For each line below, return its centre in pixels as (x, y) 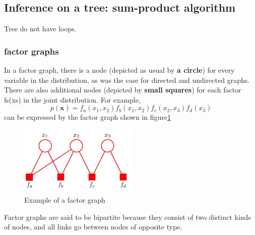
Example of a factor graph (65, 199)
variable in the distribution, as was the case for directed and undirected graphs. (127, 80)
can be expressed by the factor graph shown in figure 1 (87, 117)
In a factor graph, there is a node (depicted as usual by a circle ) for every (119, 70)
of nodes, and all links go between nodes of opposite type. (93, 227)
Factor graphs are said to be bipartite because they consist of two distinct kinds (127, 217)
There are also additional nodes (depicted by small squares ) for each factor (123, 90)
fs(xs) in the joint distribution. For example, (72, 99)
